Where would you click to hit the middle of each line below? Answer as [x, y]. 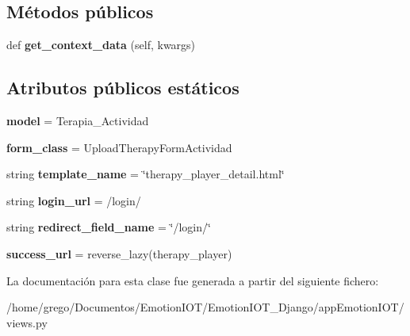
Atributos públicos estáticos [123, 88]
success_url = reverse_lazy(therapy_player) [119, 253]
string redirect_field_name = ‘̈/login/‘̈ [109, 227]
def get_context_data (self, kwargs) [101, 45]
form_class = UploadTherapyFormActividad [119, 147]
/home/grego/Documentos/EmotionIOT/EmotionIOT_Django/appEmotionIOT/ [205, 307]
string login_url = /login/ [74, 200]
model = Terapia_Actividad [78, 120]
